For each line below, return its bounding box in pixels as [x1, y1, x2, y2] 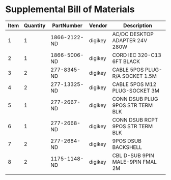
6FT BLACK [112, 57, 140, 65]
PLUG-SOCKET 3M [112, 87, 159, 94]
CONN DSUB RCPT [112, 116, 158, 123]
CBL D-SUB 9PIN [112, 152, 154, 159]
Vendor [89, 22, 108, 29]
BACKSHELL [112, 143, 142, 151]
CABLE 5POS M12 [112, 80, 157, 87]
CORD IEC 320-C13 [112, 51, 162, 58]
